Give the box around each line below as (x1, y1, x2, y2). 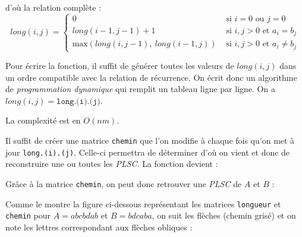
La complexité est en (5, 114, 81, 127)
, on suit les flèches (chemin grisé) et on (152, 209, 296, 222)
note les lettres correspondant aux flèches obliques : (5, 220, 193, 233)
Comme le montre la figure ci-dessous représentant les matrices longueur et (5, 197, 281, 210)
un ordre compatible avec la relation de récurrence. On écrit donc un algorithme (5, 71, 297, 83)
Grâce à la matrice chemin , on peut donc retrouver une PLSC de (5, 177, 242, 189)
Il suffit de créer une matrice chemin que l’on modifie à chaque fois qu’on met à (5, 134, 295, 147)
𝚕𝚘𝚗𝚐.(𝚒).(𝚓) (56, 97, 100, 106)
